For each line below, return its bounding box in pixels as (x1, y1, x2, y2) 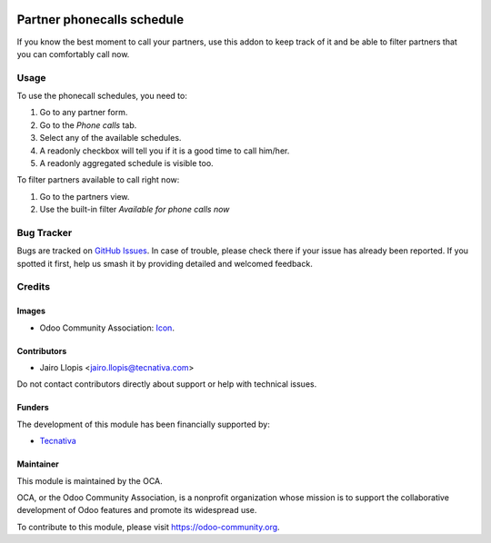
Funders (16, 402, 49, 413)
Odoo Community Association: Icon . (39, 322, 175, 333)
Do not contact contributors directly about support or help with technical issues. (16, 379, 317, 390)
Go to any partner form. (39, 107, 128, 118)
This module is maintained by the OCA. (16, 475, 163, 486)
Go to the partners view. (39, 191, 130, 202)
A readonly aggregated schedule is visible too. (39, 158, 214, 168)
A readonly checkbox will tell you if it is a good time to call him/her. (39, 145, 290, 156)
